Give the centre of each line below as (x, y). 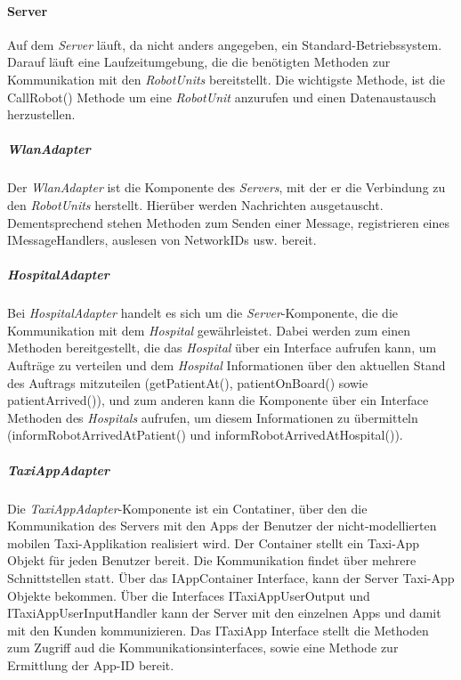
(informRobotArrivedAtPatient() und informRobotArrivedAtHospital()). (205, 435)
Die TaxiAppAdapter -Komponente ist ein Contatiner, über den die (187, 508)
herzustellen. (41, 114)
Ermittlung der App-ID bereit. (91, 664)
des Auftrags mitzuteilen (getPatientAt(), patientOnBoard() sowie (188, 382)
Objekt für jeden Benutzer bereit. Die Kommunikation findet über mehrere (212, 560)
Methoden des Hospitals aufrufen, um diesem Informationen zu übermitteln (213, 417)
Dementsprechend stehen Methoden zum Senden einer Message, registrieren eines (229, 222)
